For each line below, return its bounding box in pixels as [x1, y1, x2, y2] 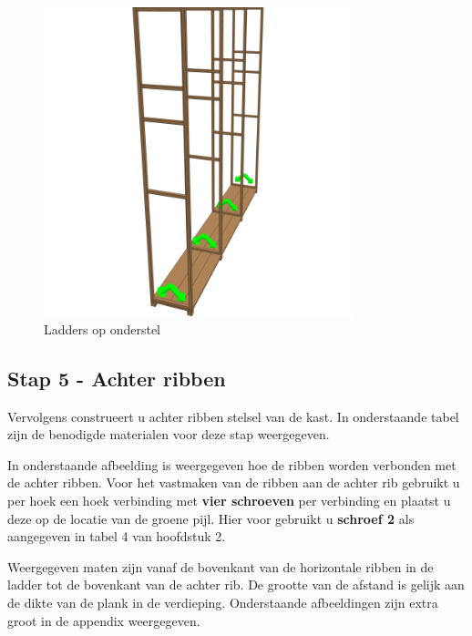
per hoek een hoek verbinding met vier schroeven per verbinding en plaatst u [7, 490, 451, 509]
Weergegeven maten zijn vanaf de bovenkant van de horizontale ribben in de [7, 557, 434, 576]
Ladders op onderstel [44, 319, 160, 338]
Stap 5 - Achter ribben [7, 364, 226, 392]
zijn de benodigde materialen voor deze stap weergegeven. [7, 425, 330, 444]
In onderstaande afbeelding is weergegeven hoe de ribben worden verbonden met [7, 455, 457, 474]
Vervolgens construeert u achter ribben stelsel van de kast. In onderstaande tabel [7, 406, 459, 426]
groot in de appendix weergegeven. [7, 610, 200, 630]
